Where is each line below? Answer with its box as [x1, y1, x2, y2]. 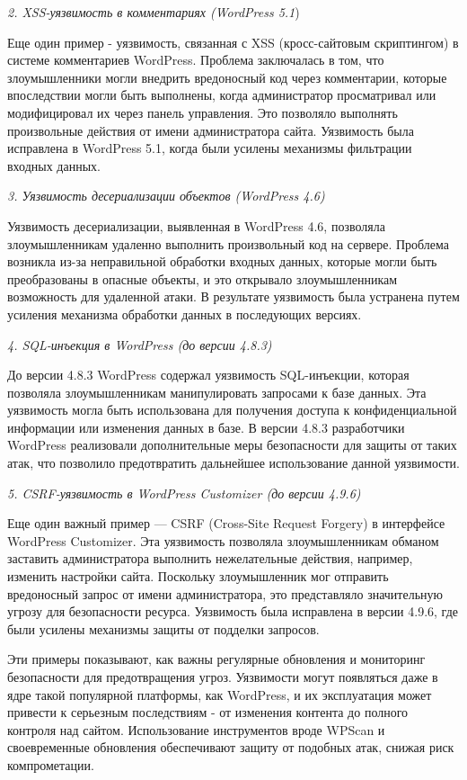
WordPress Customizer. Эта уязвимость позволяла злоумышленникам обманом [7, 531, 439, 550]
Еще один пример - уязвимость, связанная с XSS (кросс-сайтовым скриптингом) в [7, 32, 459, 51]
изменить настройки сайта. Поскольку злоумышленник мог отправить [7, 567, 389, 586]
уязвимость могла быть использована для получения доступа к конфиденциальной [7, 400, 457, 419]
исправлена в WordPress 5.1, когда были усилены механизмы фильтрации [7, 139, 412, 157]
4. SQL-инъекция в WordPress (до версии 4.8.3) [7, 335, 272, 354]
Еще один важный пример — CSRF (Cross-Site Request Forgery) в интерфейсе [7, 514, 445, 533]
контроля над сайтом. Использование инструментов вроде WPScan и [7, 720, 385, 739]
